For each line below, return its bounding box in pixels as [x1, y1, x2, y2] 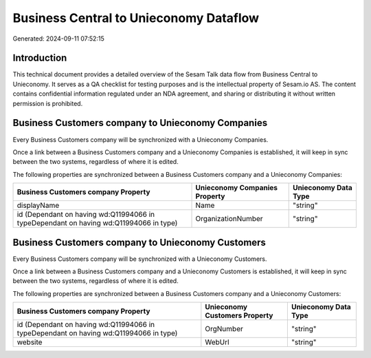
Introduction [12, 52, 67, 64]
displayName [16, 200, 60, 210]
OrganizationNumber [195, 214, 264, 224]
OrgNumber [205, 324, 243, 334]
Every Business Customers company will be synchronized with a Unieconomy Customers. [12, 255, 267, 263]
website [16, 337, 43, 347]
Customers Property [205, 310, 273, 320]
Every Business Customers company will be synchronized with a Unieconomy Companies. [12, 135, 269, 144]
